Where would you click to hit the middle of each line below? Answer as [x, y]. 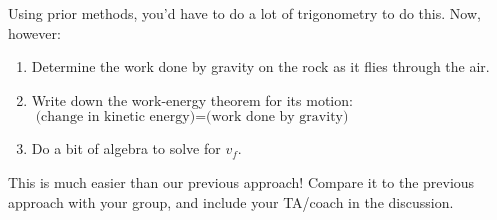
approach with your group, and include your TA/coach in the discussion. [231, 201]
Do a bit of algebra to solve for [126, 148]
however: [34, 32]
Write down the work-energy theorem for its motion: [192, 99]
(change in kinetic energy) [115, 117]
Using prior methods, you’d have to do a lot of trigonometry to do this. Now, [244, 13]
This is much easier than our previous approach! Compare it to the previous [241, 181]
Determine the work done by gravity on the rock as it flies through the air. [260, 66]
